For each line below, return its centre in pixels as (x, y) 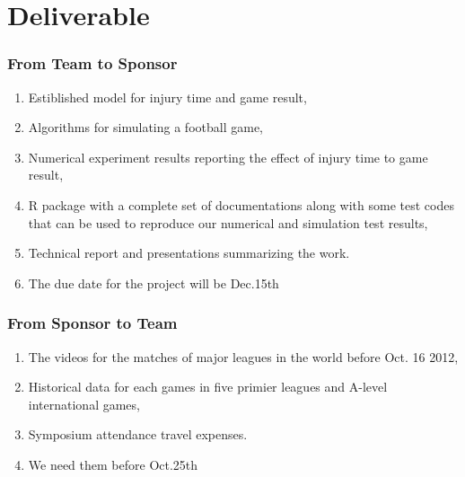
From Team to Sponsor (92, 63)
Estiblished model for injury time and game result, (167, 97)
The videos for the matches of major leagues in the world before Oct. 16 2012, (243, 356)
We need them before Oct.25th (113, 464)
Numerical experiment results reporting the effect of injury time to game (228, 157)
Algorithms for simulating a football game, (145, 127)
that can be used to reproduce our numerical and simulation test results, (228, 222)
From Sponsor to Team (92, 323)
